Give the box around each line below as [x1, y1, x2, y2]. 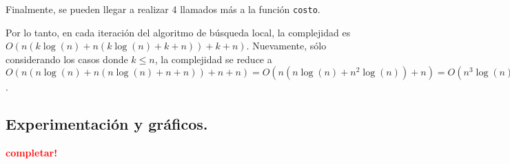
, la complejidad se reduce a [154, 51, 272, 66]
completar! [6, 145, 58, 160]
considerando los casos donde [6, 51, 128, 66]
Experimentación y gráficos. [6, 113, 208, 134]
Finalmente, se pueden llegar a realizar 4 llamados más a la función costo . [6, 2, 320, 16]
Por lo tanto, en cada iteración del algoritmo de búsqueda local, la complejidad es [6, 25, 351, 39]
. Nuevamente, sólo [246, 38, 327, 53]
